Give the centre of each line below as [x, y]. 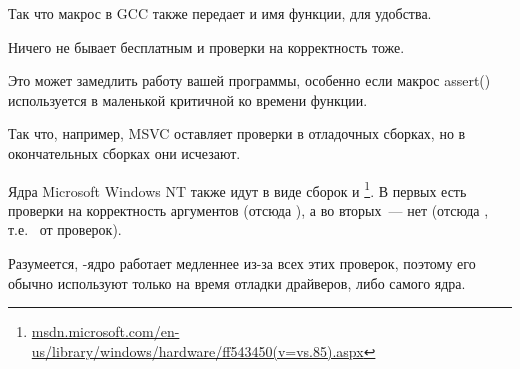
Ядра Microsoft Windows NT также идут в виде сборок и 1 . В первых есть [237, 189]
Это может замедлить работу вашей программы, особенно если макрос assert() [249, 80]
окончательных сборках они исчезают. [124, 152]
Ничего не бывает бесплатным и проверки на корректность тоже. [206, 46]
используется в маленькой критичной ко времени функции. [188, 99]
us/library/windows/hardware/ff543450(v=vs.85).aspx [197, 350]
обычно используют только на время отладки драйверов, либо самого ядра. [237, 282]
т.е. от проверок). [65, 229]
